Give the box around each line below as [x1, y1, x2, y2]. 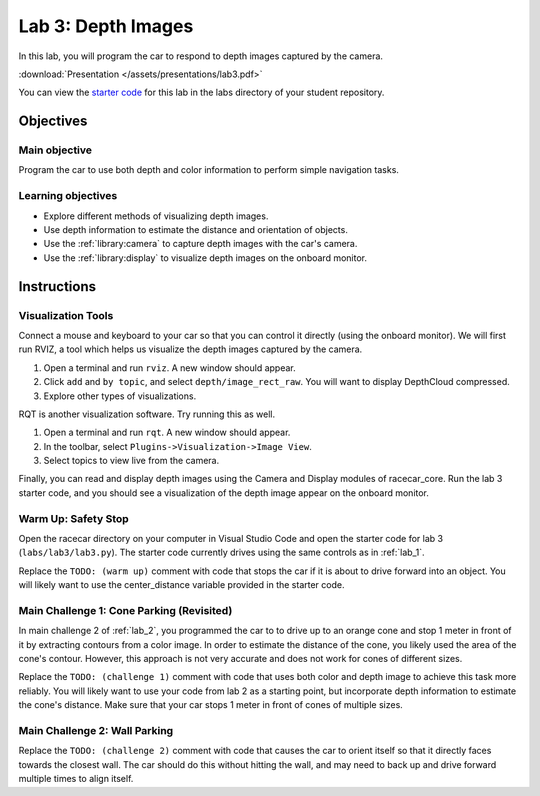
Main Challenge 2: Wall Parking [18, 724, 174, 738]
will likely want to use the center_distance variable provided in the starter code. [18, 579, 345, 591]
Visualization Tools [18, 308, 114, 322]
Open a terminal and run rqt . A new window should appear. [43, 426, 291, 439]
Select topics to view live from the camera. [43, 455, 220, 467]
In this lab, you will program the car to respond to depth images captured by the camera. [18, 50, 384, 62]
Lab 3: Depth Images [18, 15, 194, 37]
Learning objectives [18, 189, 118, 203]
